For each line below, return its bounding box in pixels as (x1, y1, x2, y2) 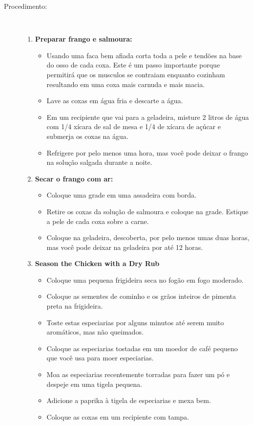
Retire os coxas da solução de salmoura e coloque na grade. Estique (46, 206, 249, 216)
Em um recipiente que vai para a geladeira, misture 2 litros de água (46, 112, 249, 122)
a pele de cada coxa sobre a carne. (46, 216, 149, 226)
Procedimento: (4, 1, 47, 11)
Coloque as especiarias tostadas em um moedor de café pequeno (46, 343, 238, 353)
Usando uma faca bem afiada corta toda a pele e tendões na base (46, 50, 242, 60)
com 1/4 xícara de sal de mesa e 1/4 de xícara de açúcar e (46, 121, 221, 132)
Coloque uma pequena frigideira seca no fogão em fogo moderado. (46, 274, 244, 285)
